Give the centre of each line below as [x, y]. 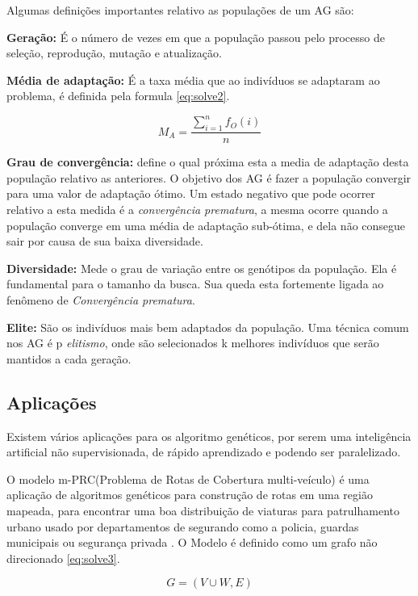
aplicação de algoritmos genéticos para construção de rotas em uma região [190, 495]
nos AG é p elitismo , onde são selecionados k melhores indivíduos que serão [193, 343]
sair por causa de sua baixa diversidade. [105, 241]
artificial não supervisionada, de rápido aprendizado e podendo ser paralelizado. [204, 452]
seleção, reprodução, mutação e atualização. [114, 53]
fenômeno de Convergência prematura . [101, 300]
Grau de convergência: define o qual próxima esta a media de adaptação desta [208, 162]
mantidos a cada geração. [69, 358]
